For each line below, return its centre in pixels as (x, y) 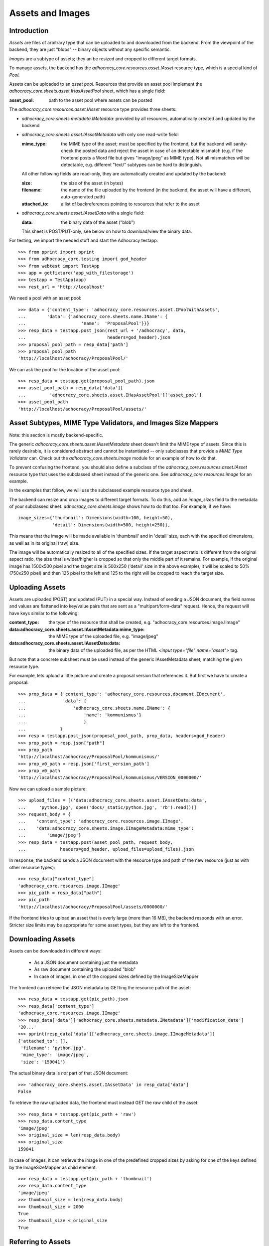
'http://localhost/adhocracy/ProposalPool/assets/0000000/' (93, 907)
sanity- (241, 144)
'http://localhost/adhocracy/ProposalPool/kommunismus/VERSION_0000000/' (110, 778)
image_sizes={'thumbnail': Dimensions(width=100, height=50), (96, 518)
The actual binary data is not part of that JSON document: (69, 1073)
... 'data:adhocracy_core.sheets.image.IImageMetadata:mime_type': (106, 828)
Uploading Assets (37, 587)
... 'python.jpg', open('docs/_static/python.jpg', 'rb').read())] (107, 807)
